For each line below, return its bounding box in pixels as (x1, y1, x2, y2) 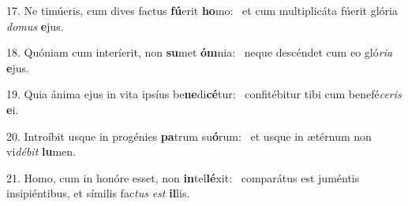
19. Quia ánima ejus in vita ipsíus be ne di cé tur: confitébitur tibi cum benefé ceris (6, 86, 402, 102)
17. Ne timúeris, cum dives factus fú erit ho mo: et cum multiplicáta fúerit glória (6, 2, 398, 18)
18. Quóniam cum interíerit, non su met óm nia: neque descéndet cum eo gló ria (6, 44, 393, 61)
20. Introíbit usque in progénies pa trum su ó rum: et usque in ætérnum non (6, 127, 372, 144)
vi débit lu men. (6, 143, 76, 160)
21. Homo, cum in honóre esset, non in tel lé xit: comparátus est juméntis (6, 169, 360, 186)
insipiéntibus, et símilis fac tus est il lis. (6, 185, 190, 201)
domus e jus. (6, 17, 64, 34)
